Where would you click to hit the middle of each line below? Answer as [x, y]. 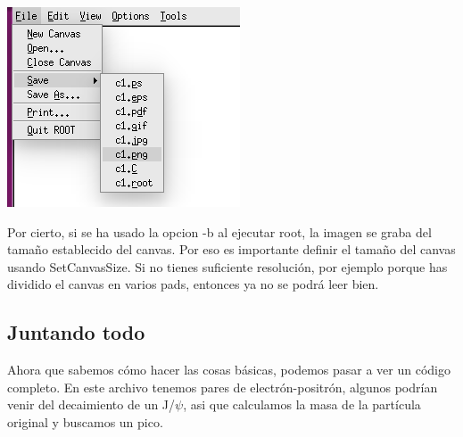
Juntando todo [76, 332]
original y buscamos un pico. [85, 421]
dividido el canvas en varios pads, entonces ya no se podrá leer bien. [193, 284]
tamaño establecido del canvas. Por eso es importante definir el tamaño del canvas [231, 249]
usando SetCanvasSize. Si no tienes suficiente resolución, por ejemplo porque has [227, 266]
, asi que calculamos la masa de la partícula [302, 404]
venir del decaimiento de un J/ [91, 404]
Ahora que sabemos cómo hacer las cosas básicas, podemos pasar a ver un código [229, 370]
